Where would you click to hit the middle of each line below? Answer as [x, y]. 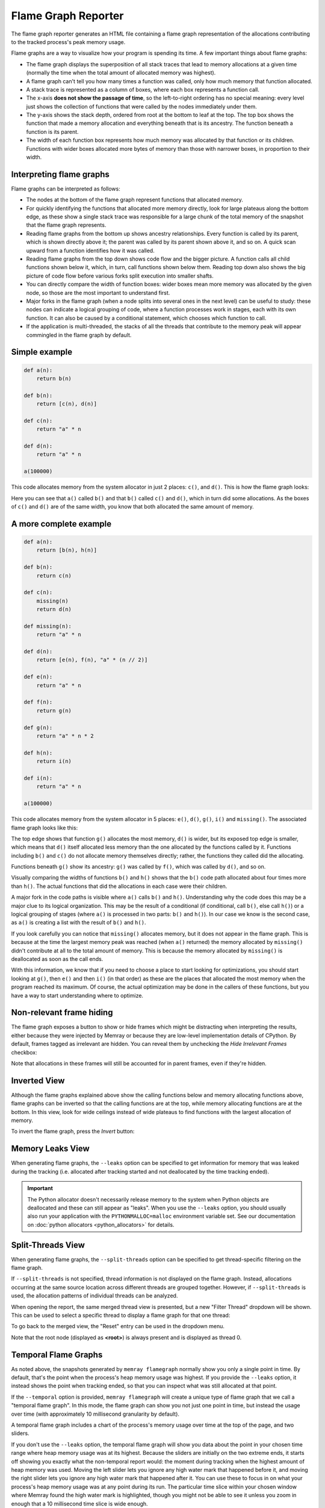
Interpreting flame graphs [60, 174]
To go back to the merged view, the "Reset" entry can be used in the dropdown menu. [118, 1326]
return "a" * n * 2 [65, 736]
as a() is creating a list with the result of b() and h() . [79, 922]
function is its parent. [52, 131]
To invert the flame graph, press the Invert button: [73, 1132]
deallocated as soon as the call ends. [57, 958]
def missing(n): [48, 626]
